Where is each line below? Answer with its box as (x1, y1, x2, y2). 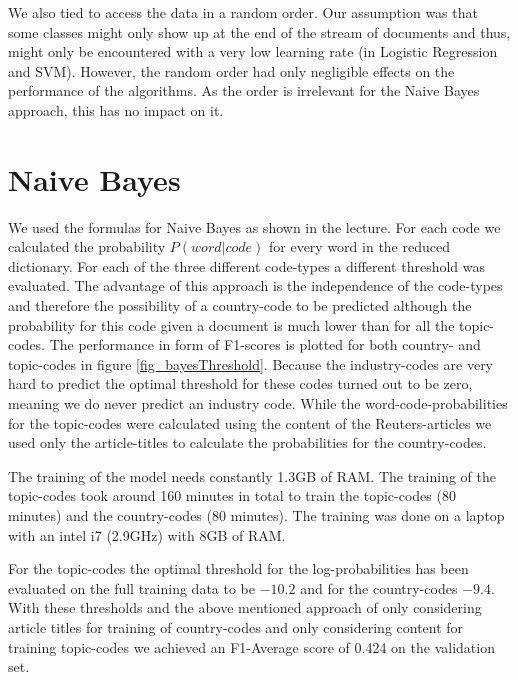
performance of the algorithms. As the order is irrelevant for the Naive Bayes (8, 80, 480, 101)
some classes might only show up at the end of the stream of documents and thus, (8, 21, 511, 42)
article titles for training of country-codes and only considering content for (8, 616, 464, 637)
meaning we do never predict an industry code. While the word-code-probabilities (8, 393, 508, 414)
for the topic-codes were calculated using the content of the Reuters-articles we (8, 412, 492, 433)
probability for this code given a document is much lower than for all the (8, 314, 455, 335)
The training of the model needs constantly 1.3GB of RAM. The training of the (8, 465, 497, 486)
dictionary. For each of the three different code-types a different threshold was (8, 255, 486, 276)
